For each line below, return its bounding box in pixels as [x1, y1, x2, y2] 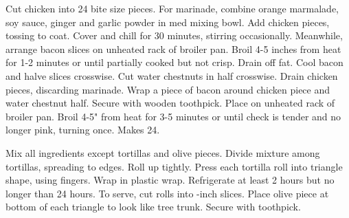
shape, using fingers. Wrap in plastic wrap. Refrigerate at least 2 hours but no [5, 173, 335, 187]
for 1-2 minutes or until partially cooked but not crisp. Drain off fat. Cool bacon [5, 55, 344, 69]
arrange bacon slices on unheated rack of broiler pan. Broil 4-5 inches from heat [5, 41, 341, 56]
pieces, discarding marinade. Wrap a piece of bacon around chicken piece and [5, 82, 330, 96]
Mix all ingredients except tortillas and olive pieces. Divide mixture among [5, 145, 320, 160]
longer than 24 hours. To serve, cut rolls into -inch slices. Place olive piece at [5, 186, 329, 200]
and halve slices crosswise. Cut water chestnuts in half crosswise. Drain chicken [5, 68, 338, 83]
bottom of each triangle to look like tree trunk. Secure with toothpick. [5, 199, 301, 214]
